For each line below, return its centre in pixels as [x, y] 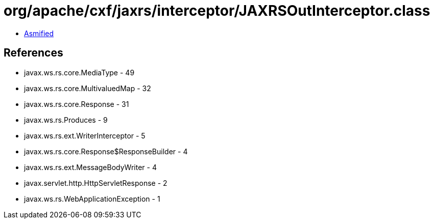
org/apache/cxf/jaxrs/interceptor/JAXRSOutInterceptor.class [217, 11]
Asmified [39, 33]
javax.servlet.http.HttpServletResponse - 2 [96, 183]
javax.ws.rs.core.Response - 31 [77, 104]
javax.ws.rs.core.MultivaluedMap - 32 [88, 88]
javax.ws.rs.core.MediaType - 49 [79, 72]
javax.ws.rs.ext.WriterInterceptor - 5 [85, 135]
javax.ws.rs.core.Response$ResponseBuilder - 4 [106, 151]
